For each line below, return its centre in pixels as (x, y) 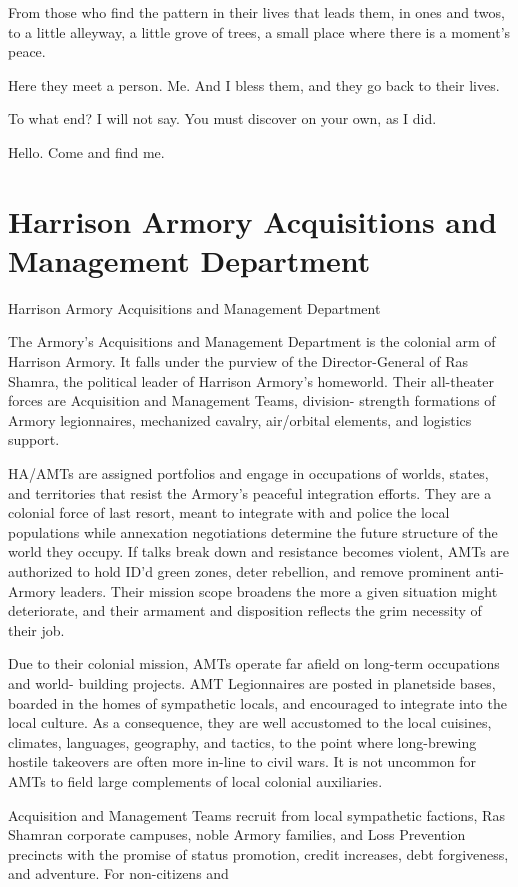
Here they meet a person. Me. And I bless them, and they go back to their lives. (254, 84)
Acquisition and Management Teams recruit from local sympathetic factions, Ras (256, 814)
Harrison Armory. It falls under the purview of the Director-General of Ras (238, 361)
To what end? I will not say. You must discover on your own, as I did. (222, 118)
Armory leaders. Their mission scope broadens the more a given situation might (253, 590)
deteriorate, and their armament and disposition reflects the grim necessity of (245, 610)
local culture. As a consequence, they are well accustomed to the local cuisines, (250, 722)
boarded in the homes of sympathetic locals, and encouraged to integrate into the (257, 702)
